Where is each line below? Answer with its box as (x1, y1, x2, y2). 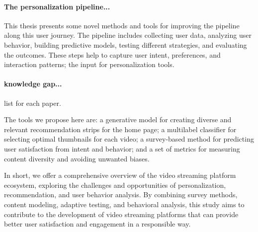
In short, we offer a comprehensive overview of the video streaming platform (4, 170, 236, 180)
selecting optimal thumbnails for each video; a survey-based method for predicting (4, 134, 254, 144)
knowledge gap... (4, 78, 62, 89)
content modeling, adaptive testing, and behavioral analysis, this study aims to (4, 199, 245, 209)
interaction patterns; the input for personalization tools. (4, 59, 174, 70)
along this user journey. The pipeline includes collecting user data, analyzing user (4, 30, 252, 40)
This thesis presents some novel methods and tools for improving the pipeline (4, 20, 240, 30)
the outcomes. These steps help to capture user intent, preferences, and (4, 49, 221, 60)
